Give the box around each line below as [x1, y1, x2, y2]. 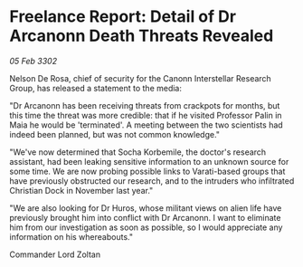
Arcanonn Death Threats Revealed [9, 25, 274, 46]
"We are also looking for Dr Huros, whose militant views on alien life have [9, 202, 282, 214]
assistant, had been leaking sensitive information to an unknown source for [9, 156, 289, 167]
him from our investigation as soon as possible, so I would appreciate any [9, 222, 283, 233]
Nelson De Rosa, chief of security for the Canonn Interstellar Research [9, 72, 271, 83]
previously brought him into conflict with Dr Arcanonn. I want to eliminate [9, 212, 281, 223]
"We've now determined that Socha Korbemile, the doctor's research [9, 147, 267, 157]
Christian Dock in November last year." [9, 185, 154, 195]
